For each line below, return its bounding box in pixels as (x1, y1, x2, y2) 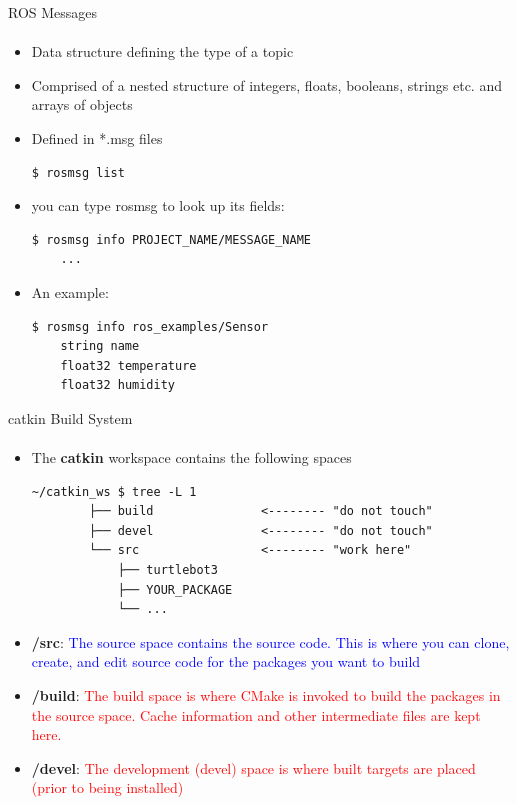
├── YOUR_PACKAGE (117, 582, 233, 597)
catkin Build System (8, 407, 133, 428)
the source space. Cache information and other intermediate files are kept (31, 704, 481, 725)
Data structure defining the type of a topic (31, 41, 294, 62)
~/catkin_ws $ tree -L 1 (31, 484, 197, 499)
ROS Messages (8, 2, 98, 22)
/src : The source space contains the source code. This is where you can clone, (31, 631, 510, 652)
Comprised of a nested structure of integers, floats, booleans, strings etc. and (31, 74, 502, 95)
